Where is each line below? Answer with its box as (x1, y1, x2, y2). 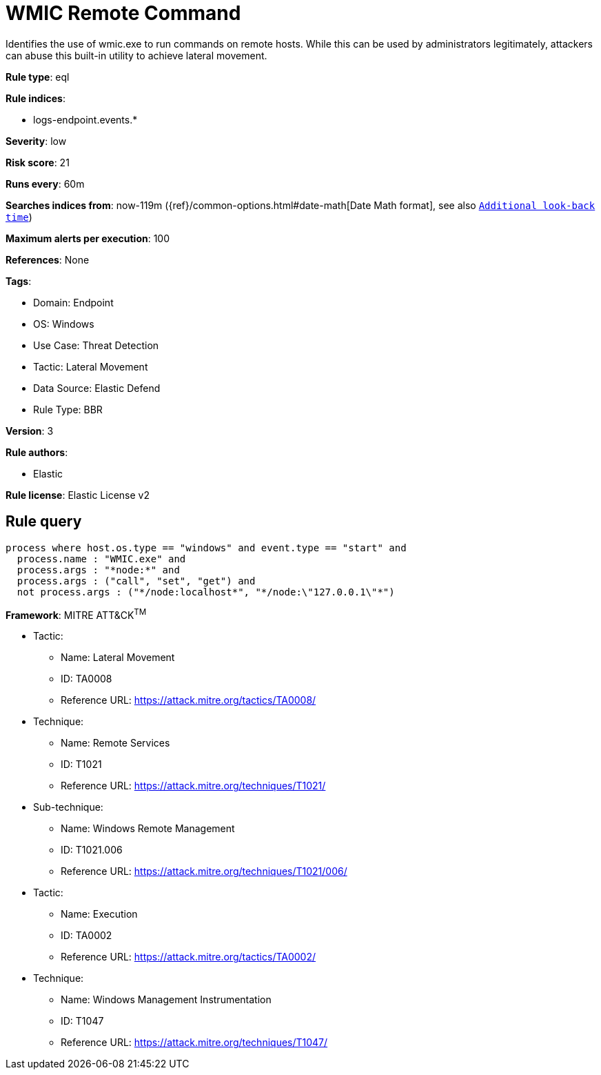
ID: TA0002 (61, 929, 112, 942)
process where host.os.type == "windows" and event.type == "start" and (6, 542, 407, 553)
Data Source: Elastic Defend (33, 382, 161, 394)
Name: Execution (61, 908, 138, 920)
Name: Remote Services (61, 737, 170, 749)
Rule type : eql (6, 70, 70, 83)
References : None (6, 253, 90, 266)
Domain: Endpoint (33, 296, 114, 308)
